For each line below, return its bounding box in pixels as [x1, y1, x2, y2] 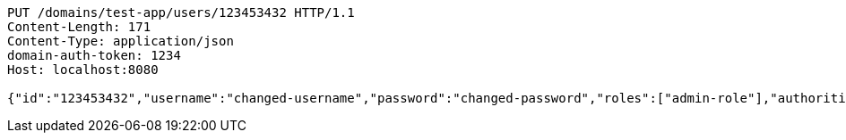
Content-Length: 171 [7, 20, 151, 34]
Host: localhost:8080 [7, 62, 159, 77]
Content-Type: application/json [7, 34, 234, 48]
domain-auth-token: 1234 [7, 48, 181, 62]
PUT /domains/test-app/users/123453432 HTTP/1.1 [7, 5, 355, 20]
